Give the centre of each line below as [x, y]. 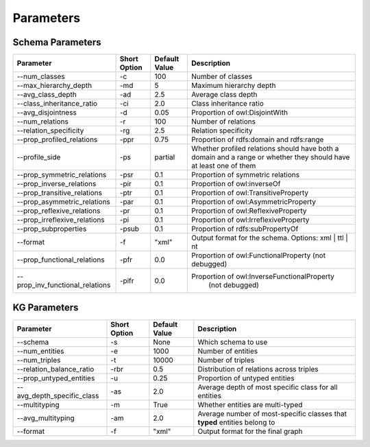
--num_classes [41, 77]
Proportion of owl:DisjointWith [239, 113]
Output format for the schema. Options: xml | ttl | [270, 238]
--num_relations [42, 122]
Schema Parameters [57, 42]
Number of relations [224, 122]
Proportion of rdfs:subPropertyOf [245, 229]
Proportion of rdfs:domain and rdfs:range [258, 139]
